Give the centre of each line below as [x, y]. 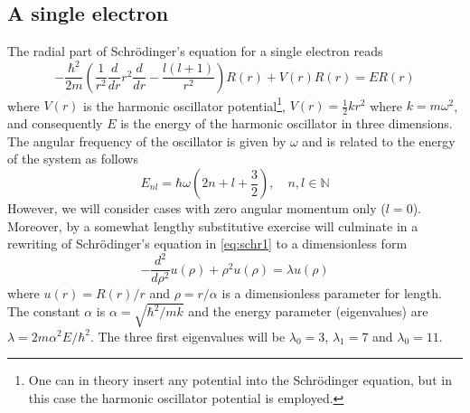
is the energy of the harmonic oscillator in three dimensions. [287, 123]
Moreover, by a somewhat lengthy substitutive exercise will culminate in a [213, 225]
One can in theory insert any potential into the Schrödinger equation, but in [240, 380]
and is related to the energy [379, 141]
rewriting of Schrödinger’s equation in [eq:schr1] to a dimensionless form [207, 244]
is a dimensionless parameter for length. [332, 293]
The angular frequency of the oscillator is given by [147, 141]
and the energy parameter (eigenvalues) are [308, 311]
